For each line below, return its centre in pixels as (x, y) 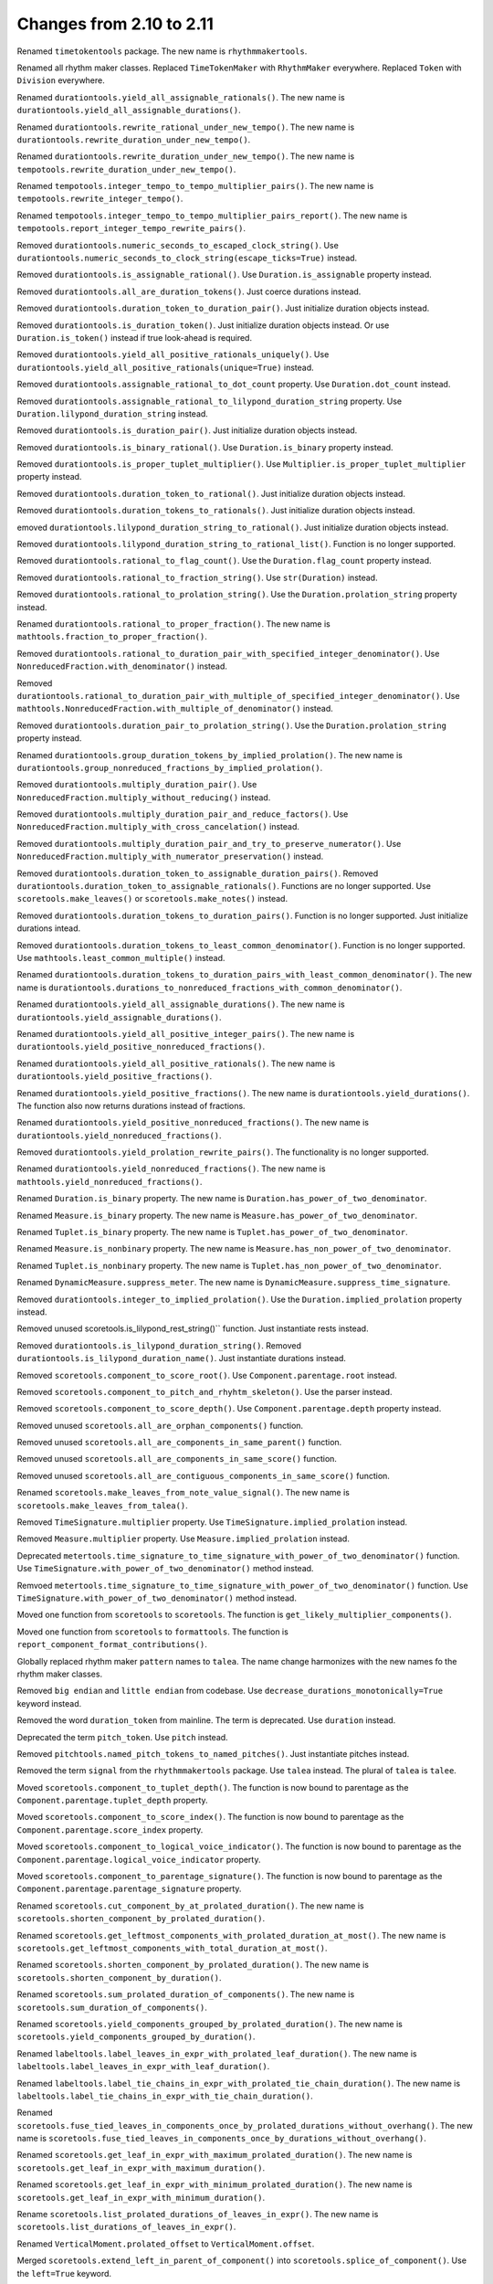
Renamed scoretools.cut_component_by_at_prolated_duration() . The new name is (190, 1906)
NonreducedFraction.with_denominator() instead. (122, 666)
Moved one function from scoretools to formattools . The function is (153, 1632)
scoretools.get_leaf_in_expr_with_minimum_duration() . (141, 2197)
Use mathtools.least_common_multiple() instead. (121, 957)
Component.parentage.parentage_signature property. (129, 1889)
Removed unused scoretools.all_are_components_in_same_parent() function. (179, 1443)
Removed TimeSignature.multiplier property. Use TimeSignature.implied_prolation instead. (212, 1522)
